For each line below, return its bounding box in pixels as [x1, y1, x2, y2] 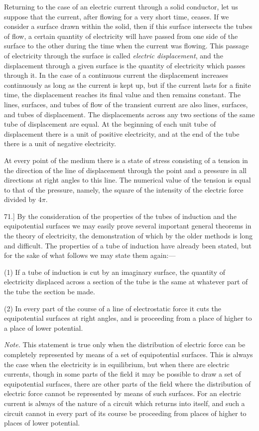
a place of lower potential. [4, 322, 83, 333]
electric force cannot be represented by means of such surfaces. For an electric [4, 388, 242, 399]
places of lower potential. [4, 418, 80, 428]
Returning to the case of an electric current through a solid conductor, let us [4, 1, 238, 11]
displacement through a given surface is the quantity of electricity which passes [4, 60, 246, 70]
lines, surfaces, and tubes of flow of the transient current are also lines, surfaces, [4, 99, 248, 109]
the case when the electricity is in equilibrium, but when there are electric [4, 359, 230, 369]
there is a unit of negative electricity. [4, 138, 116, 149]
